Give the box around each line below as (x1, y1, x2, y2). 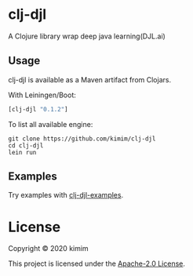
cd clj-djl (8, 141, 44, 150)
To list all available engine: (8, 119, 93, 129)
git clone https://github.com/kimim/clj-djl (8, 135, 156, 143)
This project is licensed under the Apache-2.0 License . (8, 259, 186, 268)
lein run (8, 148, 37, 156)
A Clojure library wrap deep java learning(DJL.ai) (8, 31, 166, 41)
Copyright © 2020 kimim (8, 244, 89, 253)
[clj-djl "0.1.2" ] (8, 105, 68, 113)
